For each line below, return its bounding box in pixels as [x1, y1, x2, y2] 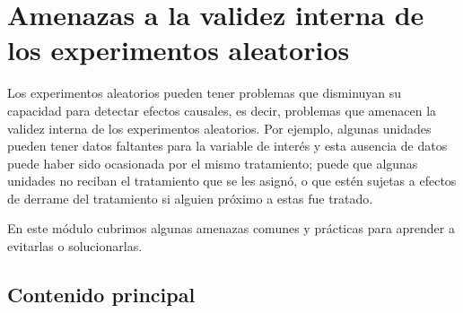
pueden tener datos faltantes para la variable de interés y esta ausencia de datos [7, 136, 448, 155]
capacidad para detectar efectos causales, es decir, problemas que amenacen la [7, 100, 437, 119]
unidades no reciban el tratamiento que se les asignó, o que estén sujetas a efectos [7, 171, 457, 190]
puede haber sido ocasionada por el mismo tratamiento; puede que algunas [7, 153, 418, 172]
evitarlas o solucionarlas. [7, 237, 143, 256]
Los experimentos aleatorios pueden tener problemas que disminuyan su [7, 83, 402, 102]
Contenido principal [7, 281, 196, 309]
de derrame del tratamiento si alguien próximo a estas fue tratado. [7, 188, 373, 207]
